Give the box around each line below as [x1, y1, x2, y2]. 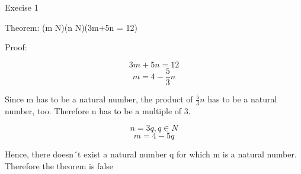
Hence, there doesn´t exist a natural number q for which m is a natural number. [5, 148, 297, 160]
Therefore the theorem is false [5, 159, 114, 172]
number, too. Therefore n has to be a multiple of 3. [5, 104, 191, 117]
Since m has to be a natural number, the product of [5, 92, 193, 105]
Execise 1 [5, 1, 39, 13]
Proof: [5, 41, 27, 53]
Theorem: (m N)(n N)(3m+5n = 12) [5, 21, 138, 33]
